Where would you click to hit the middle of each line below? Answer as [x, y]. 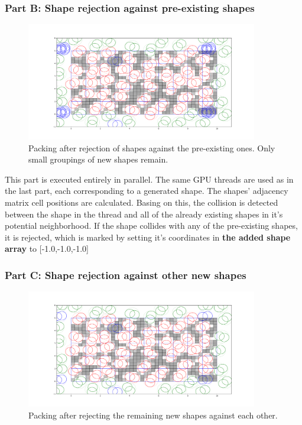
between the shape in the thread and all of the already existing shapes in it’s [144, 214]
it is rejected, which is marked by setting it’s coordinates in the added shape [148, 237]
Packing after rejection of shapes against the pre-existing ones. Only [152, 147]
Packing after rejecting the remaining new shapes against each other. [153, 415]
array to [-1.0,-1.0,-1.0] [47, 249]
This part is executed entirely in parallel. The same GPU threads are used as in [149, 179]
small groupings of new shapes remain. [98, 159]
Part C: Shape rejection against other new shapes [126, 275]
